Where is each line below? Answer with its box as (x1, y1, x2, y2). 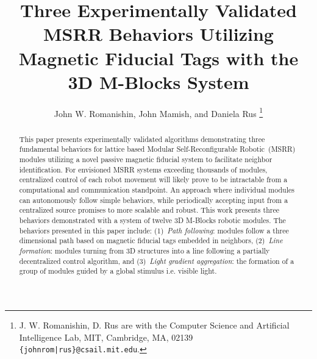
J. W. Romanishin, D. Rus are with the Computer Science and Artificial (19, 318, 290, 331)
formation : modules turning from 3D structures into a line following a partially (19, 245, 270, 255)
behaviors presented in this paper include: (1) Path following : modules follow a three (19, 225, 289, 235)
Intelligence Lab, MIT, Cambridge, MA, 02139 (19, 330, 193, 343)
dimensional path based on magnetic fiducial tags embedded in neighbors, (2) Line (19, 235, 283, 246)
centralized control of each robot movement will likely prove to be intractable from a (19, 174, 288, 185)
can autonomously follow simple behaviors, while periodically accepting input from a (19, 194, 288, 205)
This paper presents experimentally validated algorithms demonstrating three (19, 133, 265, 144)
